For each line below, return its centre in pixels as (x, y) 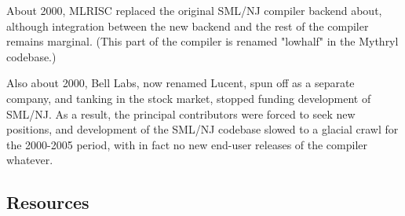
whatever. (30, 160)
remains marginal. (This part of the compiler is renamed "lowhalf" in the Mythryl (202, 41)
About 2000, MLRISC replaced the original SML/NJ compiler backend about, (194, 10)
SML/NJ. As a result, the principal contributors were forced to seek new (181, 113)
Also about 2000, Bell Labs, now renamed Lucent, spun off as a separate (181, 83)
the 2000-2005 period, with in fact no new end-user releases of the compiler (187, 144)
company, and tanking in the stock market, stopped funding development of (189, 98)
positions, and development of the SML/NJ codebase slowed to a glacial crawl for (202, 129)
